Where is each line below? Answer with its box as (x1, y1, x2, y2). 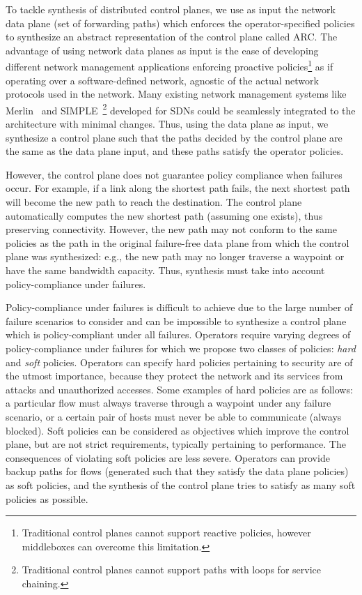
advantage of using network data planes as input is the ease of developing (6, 43, 319, 57)
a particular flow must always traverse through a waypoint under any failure (6, 396, 331, 410)
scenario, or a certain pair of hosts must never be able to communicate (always (6, 409, 342, 423)
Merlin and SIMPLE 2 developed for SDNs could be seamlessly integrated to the (6, 100, 356, 117)
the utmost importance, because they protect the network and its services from (6, 368, 343, 383)
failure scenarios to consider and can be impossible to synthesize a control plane (6, 313, 347, 328)
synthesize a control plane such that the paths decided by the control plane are (6, 130, 343, 144)
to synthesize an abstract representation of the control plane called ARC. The (6, 29, 338, 44)
